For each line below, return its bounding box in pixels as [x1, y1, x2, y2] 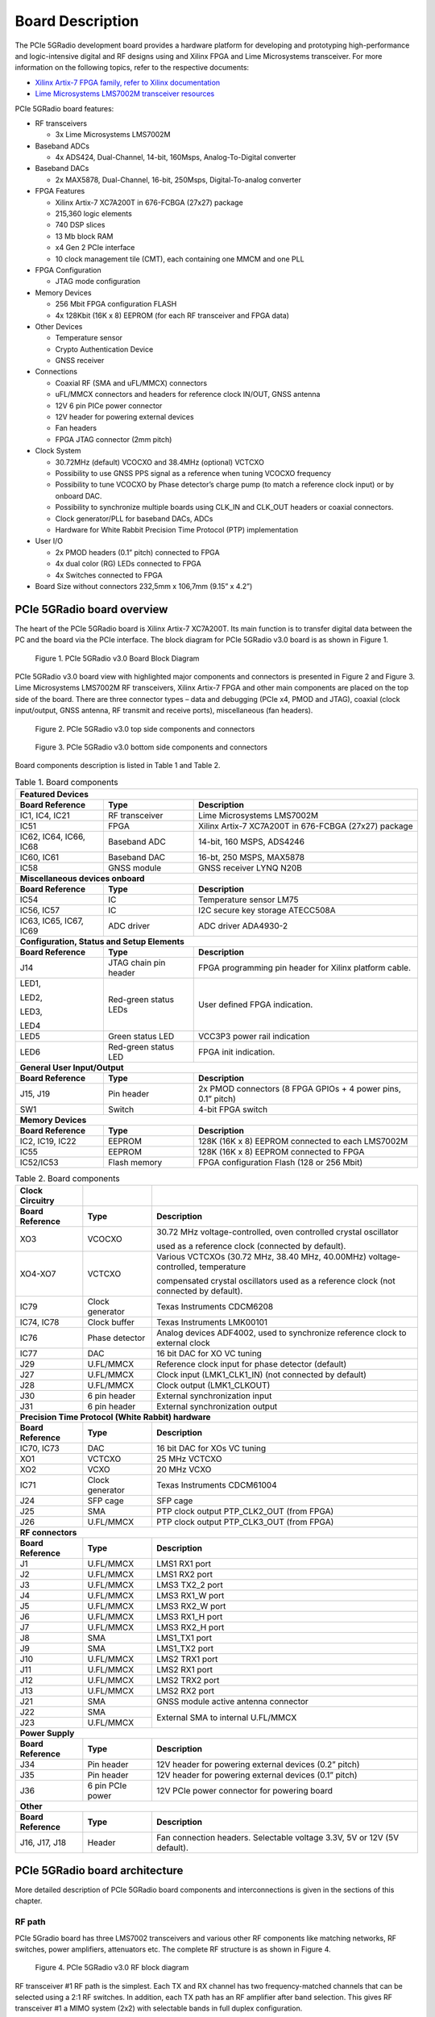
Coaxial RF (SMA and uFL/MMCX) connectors [55, 378, 208, 387]
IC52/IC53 [19, 1157, 60, 1168]
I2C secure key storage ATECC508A [198, 904, 336, 916]
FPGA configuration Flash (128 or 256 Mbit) [198, 1157, 363, 1168]
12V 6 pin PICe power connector [55, 400, 163, 411]
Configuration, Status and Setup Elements [19, 936, 184, 947]
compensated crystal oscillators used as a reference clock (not [156, 1276, 396, 1287]
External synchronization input [156, 1390, 272, 1401]
